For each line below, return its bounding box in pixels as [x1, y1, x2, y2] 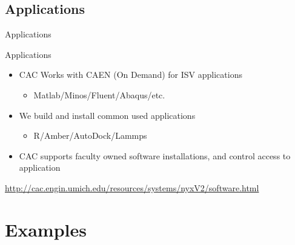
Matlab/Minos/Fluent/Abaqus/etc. [33, 88, 165, 101]
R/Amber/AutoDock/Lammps [33, 129, 147, 142]
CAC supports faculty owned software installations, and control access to [19, 149, 291, 162]
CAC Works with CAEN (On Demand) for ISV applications [19, 68, 242, 81]
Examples [5, 217, 87, 241]
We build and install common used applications [19, 109, 196, 121]
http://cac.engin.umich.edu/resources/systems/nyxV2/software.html [5, 181, 259, 194]
